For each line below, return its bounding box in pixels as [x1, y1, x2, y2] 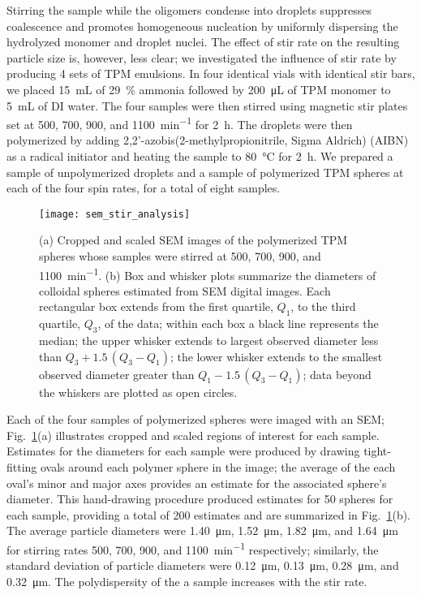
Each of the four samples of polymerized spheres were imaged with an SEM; [6, 411, 384, 428]
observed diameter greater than [39, 365, 195, 382]
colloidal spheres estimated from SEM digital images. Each [39, 282, 331, 299]
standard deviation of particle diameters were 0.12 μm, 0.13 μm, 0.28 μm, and [6, 557, 399, 574]
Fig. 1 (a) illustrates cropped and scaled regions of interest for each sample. [6, 426, 380, 443]
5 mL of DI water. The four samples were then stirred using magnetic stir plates [6, 97, 408, 114]
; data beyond [303, 365, 372, 382]
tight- [363, 442, 391, 459]
